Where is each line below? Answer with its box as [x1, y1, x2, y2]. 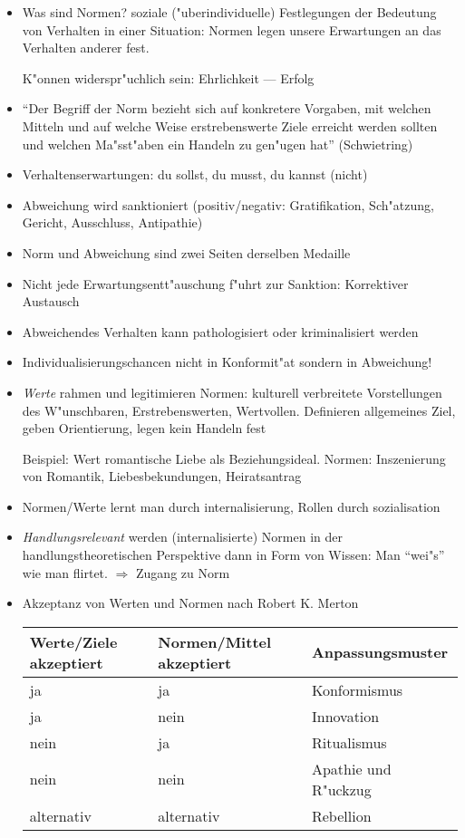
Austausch [22, 292, 80, 311]
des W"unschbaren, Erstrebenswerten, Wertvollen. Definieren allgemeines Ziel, [22, 400, 456, 419]
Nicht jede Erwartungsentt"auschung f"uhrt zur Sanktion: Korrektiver [22, 274, 409, 293]
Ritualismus [311, 731, 387, 753]
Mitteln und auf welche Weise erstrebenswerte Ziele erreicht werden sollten [22, 116, 438, 135]
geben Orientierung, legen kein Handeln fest [22, 419, 266, 438]
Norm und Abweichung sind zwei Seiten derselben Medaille [22, 243, 351, 262]
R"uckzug [311, 778, 372, 800]
